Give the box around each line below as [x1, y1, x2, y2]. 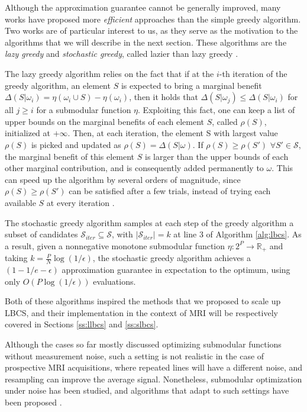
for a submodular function [36, 104, 131, 116]
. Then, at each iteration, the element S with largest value [67, 127, 278, 139]
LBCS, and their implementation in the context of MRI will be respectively [5, 306, 278, 318]
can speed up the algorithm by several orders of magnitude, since [5, 173, 241, 185]
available [5, 196, 36, 208]
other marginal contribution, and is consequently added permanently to [5, 162, 264, 174]
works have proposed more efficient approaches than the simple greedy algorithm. [5, 12, 301, 25]
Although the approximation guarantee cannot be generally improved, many [5, 1, 281, 13]
